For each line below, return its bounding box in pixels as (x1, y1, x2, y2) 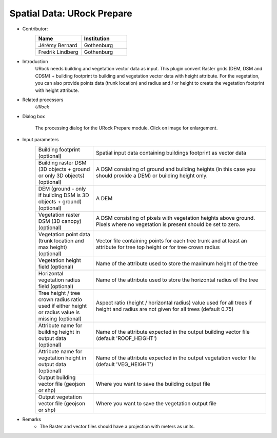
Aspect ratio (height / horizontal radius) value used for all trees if (95, 299, 252, 306)
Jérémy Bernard (38, 42, 77, 49)
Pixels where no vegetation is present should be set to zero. (95, 221, 241, 228)
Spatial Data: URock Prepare (9, 8, 133, 19)
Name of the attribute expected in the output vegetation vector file (95, 354, 256, 361)
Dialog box (22, 113, 45, 119)
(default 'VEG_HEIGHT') (95, 360, 154, 368)
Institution (84, 35, 110, 42)
